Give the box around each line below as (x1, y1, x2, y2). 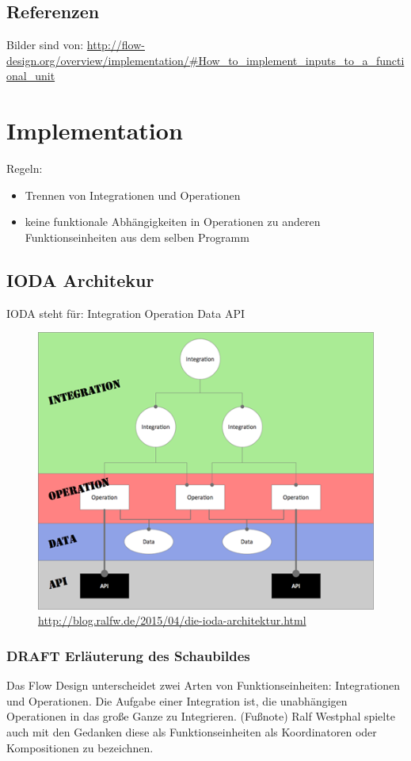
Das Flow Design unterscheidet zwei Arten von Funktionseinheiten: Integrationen (6, 677, 401, 694)
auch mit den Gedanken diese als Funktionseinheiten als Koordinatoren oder (6, 724, 377, 740)
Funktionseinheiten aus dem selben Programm (25, 228, 249, 245)
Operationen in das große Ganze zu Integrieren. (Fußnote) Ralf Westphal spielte (6, 708, 395, 725)
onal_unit (6, 67, 55, 84)
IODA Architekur (6, 267, 154, 292)
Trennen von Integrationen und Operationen (25, 186, 241, 203)
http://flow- (86, 36, 145, 53)
